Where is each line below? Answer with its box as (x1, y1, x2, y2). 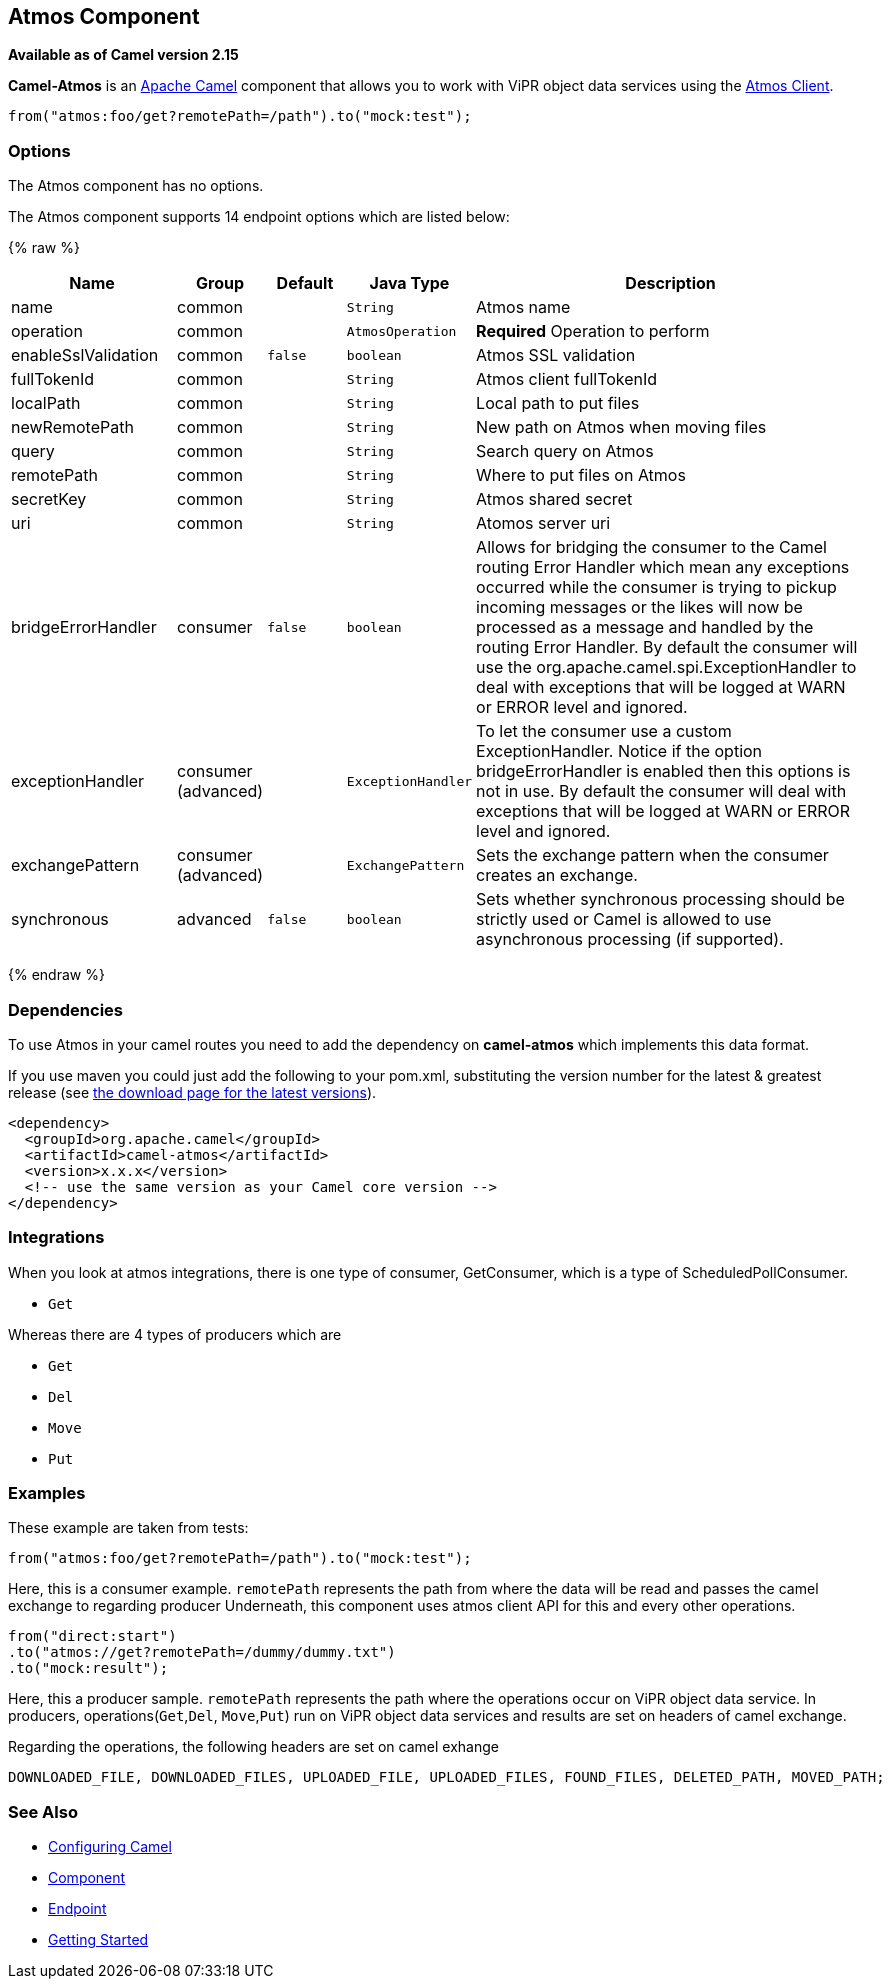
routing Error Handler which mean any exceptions (476, 557, 850, 578)
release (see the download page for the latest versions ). (8, 1083, 377, 1101)
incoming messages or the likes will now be (476, 597, 803, 618)
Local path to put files (476, 393, 640, 414)
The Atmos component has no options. (8, 177, 264, 195)
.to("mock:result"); (8, 1660, 169, 1677)
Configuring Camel (48, 1838, 172, 1856)
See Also (8, 1801, 78, 1822)
